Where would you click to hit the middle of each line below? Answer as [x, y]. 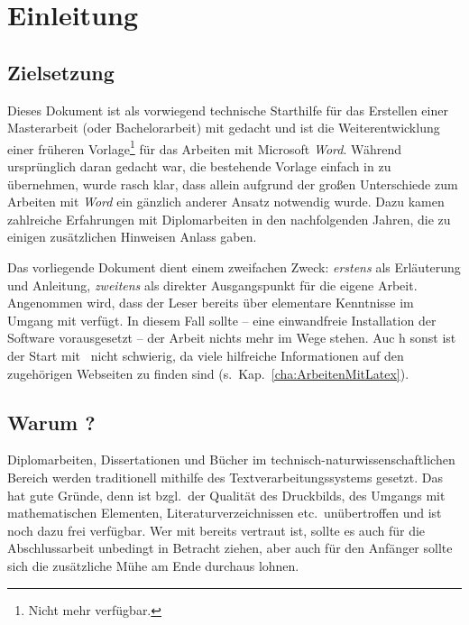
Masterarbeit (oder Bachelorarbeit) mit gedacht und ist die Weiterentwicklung [224, 128]
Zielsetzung [61, 72]
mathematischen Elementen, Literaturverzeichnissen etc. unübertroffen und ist [225, 513]
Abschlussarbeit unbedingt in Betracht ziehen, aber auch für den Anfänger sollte [230, 548]
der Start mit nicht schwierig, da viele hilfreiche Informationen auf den [206, 355]
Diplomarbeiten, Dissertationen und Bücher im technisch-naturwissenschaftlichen [231, 460]
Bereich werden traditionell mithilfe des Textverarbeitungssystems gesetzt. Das [225, 477]
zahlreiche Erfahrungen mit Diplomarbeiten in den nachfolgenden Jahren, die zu [229, 219]
